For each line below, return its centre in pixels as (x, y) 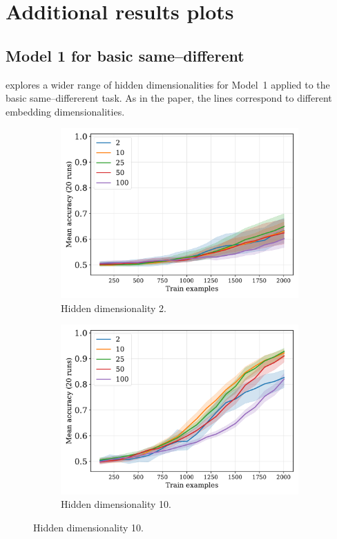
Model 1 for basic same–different (125, 55)
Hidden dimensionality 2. (114, 308)
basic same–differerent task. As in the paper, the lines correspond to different (169, 98)
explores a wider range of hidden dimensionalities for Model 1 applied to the (168, 84)
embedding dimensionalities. (65, 111)
